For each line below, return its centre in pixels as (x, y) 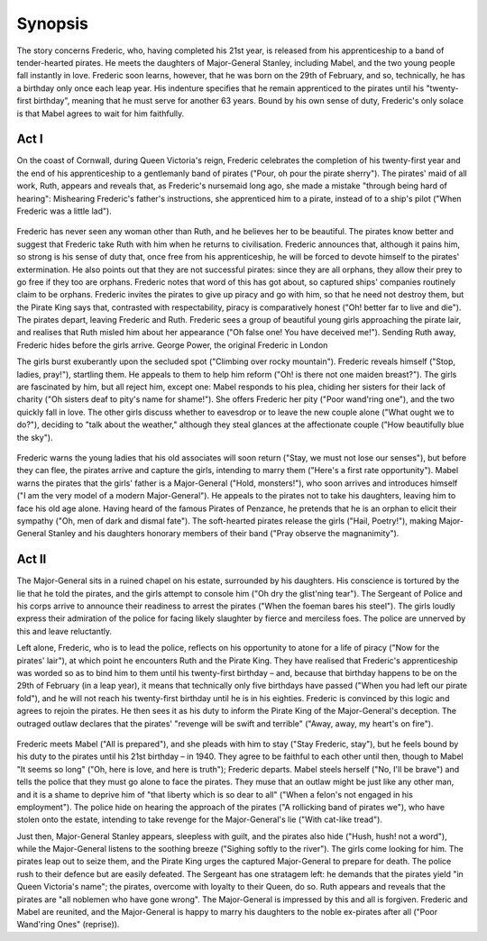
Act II (32, 559)
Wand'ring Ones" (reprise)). (68, 925)
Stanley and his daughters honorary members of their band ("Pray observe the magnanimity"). (224, 534)
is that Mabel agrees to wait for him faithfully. (101, 114)
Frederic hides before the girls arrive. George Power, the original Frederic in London (172, 345)
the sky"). (35, 437)
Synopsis (53, 23)
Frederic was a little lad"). (64, 211)
